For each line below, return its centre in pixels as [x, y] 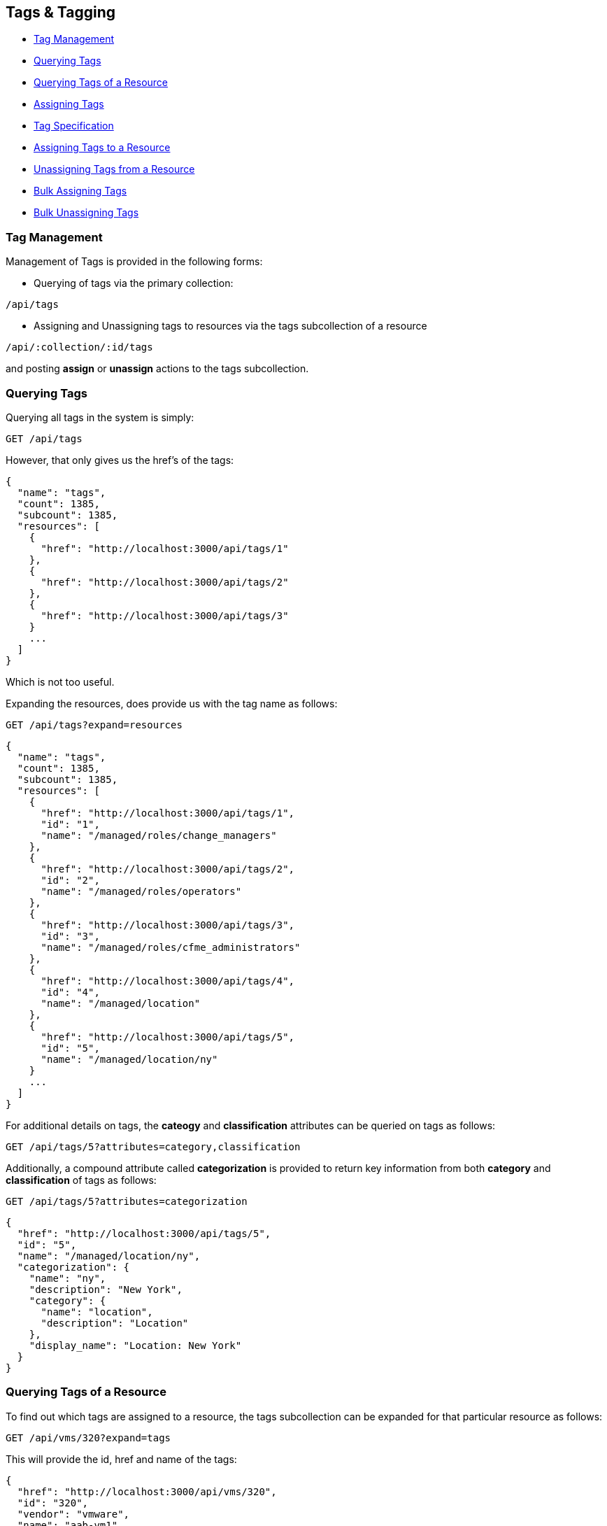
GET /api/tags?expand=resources [94, 725]
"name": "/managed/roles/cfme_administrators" [171, 947]
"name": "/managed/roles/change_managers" [159, 835]
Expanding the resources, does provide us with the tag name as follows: [172, 703]
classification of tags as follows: [81, 1180]
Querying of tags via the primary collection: [134, 283]
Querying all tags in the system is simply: [100, 417]
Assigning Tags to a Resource [102, 148]
